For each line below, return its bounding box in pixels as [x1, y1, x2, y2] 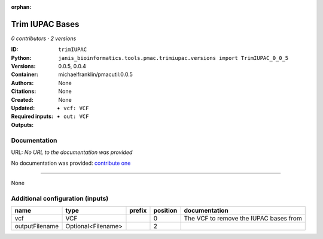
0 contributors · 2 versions [11, 35, 77, 42]
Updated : [11, 105, 35, 112]
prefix [129, 206, 147, 214]
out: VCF [63, 113, 89, 120]
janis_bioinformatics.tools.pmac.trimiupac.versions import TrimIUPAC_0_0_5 [58, 55, 289, 61]
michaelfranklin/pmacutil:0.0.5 [58, 71, 133, 78]
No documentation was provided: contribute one [11, 159, 131, 167]
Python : [11, 54, 32, 61]
